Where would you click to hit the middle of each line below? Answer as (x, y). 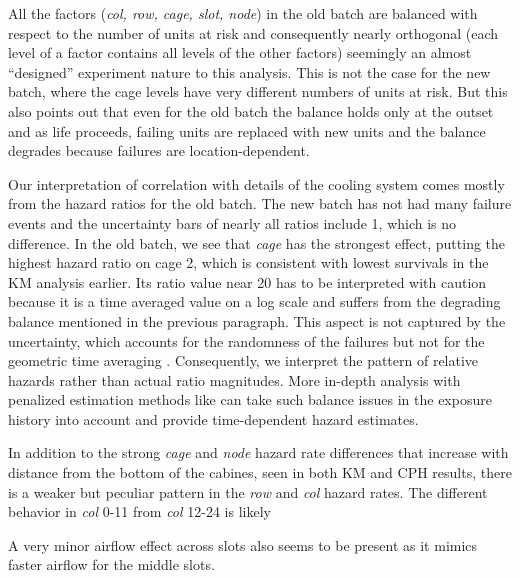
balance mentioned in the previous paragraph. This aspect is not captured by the (257, 320)
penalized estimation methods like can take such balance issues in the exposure (250, 399)
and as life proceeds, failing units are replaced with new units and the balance (247, 130)
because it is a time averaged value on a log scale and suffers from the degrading (254, 301)
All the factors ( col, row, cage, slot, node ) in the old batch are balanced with (243, 13)
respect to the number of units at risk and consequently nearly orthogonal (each (253, 32)
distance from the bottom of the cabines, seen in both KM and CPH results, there (260, 472)
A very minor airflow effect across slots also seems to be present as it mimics (243, 544)
